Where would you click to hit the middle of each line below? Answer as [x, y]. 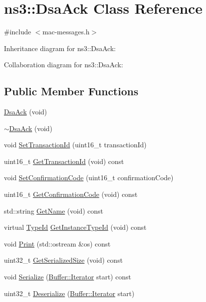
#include [18, 32]
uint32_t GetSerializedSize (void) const [64, 260]
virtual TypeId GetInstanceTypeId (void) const [75, 227]
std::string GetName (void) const [54, 210]
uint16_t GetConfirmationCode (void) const [71, 194]
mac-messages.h [66, 32]
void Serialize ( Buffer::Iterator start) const [68, 277]
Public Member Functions [71, 91]
